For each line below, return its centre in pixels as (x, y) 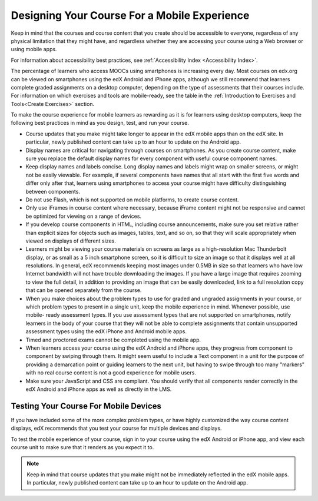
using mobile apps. (34, 49)
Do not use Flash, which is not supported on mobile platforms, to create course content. (132, 200)
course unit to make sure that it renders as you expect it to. (82, 447)
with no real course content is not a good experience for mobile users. (111, 373)
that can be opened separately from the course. (84, 290)
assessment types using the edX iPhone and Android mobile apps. (106, 331)
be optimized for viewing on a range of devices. (83, 216)
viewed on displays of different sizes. (71, 241)
